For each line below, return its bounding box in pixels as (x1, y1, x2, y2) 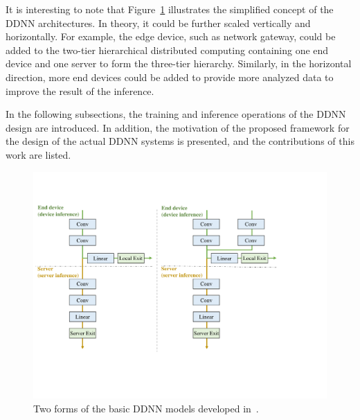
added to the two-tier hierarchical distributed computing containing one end (6, 42, 329, 57)
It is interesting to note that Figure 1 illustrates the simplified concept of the (6, 2, 334, 16)
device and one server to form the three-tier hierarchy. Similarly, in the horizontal (6, 56, 352, 71)
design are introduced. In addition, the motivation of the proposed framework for (6, 120, 350, 134)
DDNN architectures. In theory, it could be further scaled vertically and (6, 15, 311, 30)
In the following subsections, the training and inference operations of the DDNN (6, 107, 346, 121)
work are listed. (6, 147, 71, 161)
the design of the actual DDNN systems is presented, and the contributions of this (6, 134, 354, 148)
